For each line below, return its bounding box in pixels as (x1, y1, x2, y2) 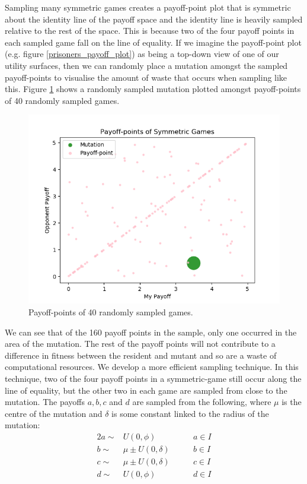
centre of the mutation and (5, 407, 103, 419)
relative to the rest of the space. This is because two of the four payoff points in (5, 24, 295, 37)
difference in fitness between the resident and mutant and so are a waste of (5, 349, 277, 361)
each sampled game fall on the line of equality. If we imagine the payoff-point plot (5, 36, 302, 48)
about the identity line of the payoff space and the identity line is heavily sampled (5, 12, 303, 25)
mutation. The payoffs (5, 396, 85, 408)
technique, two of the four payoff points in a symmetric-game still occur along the (5, 372, 302, 384)
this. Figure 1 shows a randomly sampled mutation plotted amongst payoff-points (5, 83, 301, 95)
